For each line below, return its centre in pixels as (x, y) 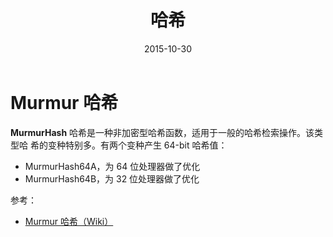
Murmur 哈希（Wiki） (69, 221)
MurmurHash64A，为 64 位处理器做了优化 (112, 166)
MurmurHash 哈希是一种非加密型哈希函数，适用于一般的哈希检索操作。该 (162, 132)
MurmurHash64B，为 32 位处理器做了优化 (112, 178)
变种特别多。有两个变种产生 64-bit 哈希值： (137, 145)
